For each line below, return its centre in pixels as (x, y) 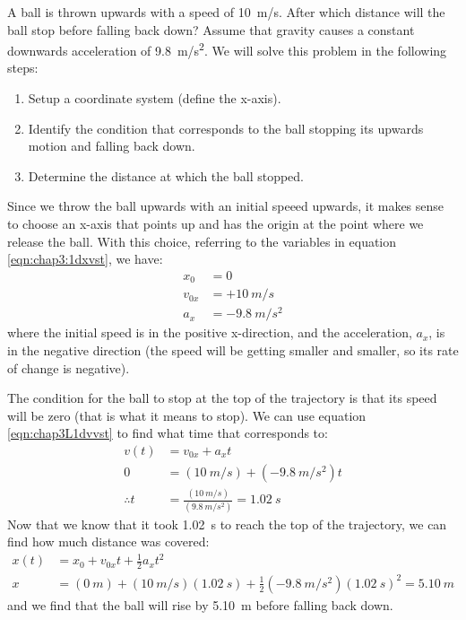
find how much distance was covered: (108, 541)
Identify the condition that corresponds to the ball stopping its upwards (226, 128)
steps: (23, 68)
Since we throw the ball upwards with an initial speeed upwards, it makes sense (226, 206)
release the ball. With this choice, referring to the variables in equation (202, 241)
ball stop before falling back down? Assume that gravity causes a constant (211, 29)
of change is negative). (69, 367)
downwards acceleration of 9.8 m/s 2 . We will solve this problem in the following (227, 49)
